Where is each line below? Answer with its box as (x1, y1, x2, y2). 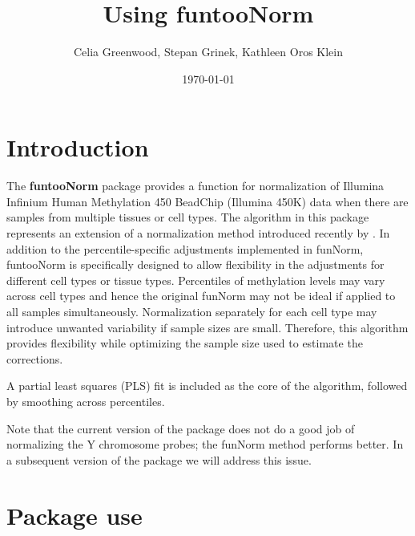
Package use (6, 498, 143, 531)
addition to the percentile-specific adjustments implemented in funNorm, (6, 240, 364, 257)
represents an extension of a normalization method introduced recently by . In (6, 225, 390, 242)
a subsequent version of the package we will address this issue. (6, 451, 312, 468)
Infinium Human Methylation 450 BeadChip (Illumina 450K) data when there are (6, 193, 409, 209)
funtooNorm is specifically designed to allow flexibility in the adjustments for (6, 256, 385, 273)
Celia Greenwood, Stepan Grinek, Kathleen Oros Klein (73, 43, 344, 60)
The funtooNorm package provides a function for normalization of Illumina (6, 177, 385, 194)
